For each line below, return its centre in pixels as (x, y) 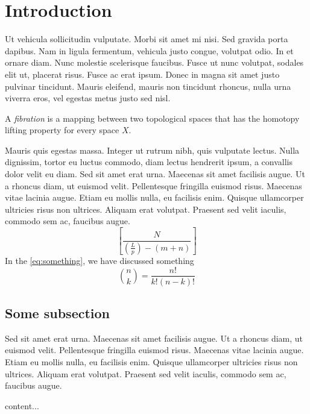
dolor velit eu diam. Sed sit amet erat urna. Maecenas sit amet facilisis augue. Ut (155, 174)
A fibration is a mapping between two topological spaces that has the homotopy (152, 118)
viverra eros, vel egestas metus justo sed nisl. (88, 98)
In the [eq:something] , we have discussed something (100, 260)
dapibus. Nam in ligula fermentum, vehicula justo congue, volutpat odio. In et (149, 50)
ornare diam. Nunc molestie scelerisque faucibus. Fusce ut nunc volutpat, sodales (154, 62)
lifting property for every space (62, 130)
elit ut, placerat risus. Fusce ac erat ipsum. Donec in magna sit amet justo (142, 74)
